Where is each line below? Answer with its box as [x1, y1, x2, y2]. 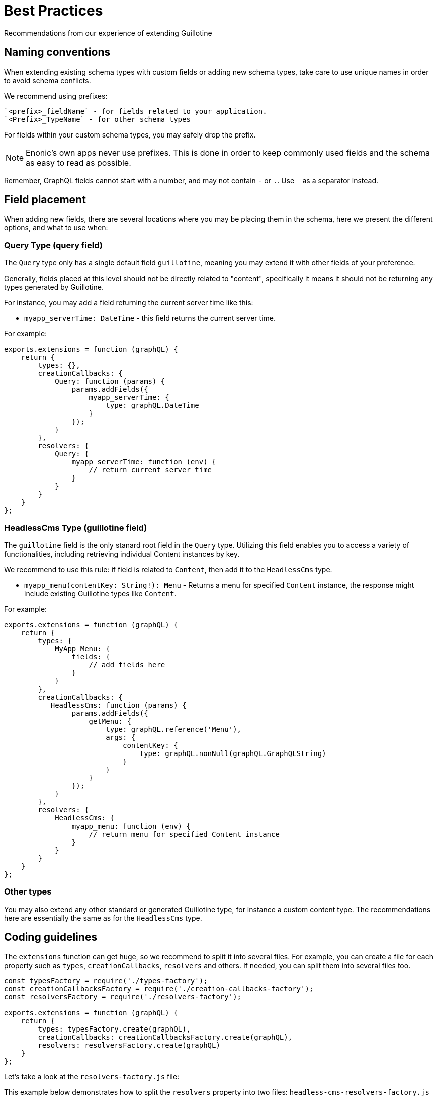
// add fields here [89, 660, 165, 669]
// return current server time [89, 466, 212, 474]
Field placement [4, 193, 86, 207]
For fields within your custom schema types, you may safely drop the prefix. [4, 130, 256, 139]
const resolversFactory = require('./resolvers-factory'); [4, 992, 242, 1001]
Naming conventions [4, 46, 111, 59]
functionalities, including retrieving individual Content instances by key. [4, 549, 240, 558]
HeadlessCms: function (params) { [50, 701, 187, 709]
